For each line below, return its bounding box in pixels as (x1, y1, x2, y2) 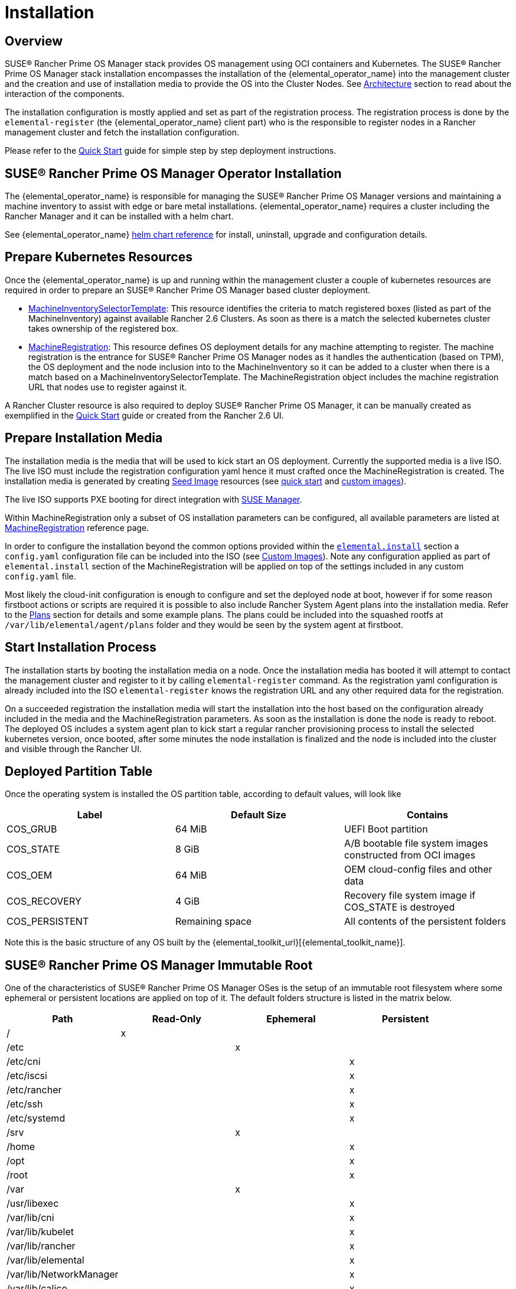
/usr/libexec (6, 1197, 59, 1210)
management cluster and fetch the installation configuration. (5, 127, 239, 138)
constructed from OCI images (344, 849, 476, 862)
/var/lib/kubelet (6, 1226, 74, 1238)
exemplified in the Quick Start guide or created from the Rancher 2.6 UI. (5, 410, 284, 420)
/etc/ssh (6, 1098, 43, 1110)
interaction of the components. (5, 89, 125, 99)
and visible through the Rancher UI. (5, 743, 142, 754)
